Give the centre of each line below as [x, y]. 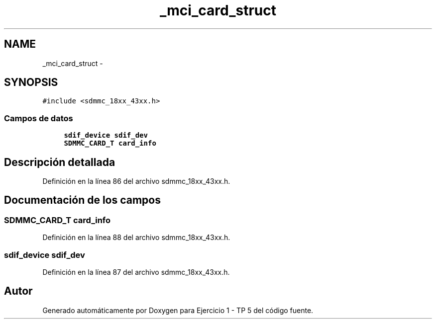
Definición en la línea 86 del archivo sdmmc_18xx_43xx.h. [136, 181]
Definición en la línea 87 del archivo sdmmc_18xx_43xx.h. [136, 272]
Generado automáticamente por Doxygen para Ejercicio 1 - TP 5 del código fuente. [178, 310]
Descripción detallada [60, 162]
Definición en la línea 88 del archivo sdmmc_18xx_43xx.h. [136, 238]
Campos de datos [39, 118]
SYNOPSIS [31, 82]
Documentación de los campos [82, 200]
